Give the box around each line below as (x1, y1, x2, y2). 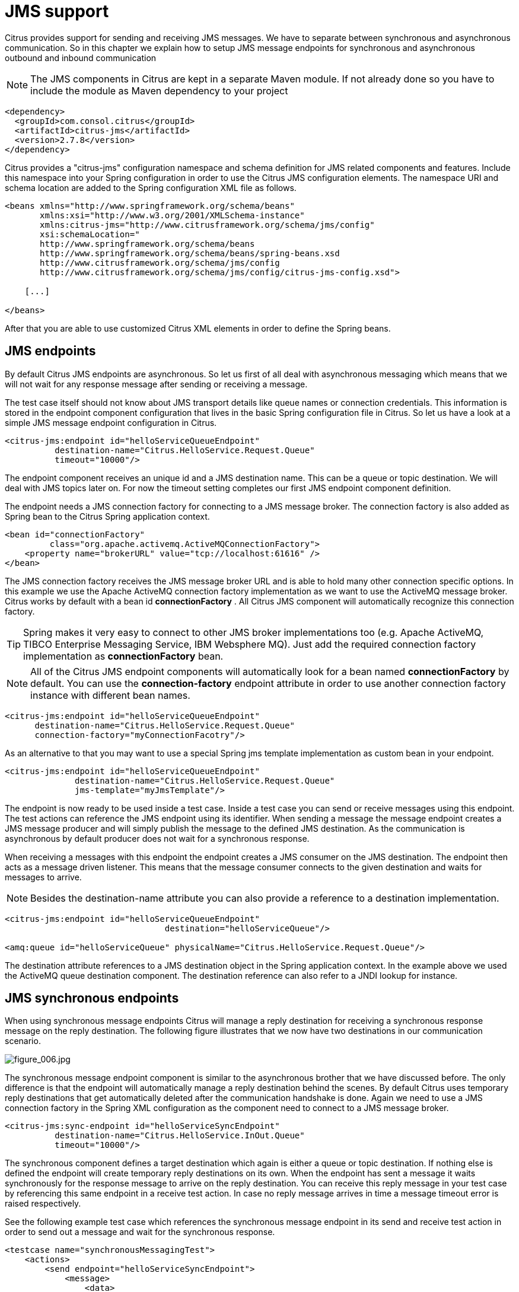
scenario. (5, 1036, 41, 1046)
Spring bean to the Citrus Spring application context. (5, 511, 210, 521)
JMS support (5, 1, 109, 21)
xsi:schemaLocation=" (40, 229, 140, 239)
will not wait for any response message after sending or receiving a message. (5, 378, 308, 389)
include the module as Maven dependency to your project (30, 84, 288, 97)
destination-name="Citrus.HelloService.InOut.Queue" (55, 1131, 305, 1141)
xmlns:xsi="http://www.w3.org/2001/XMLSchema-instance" (40, 210, 305, 220)
